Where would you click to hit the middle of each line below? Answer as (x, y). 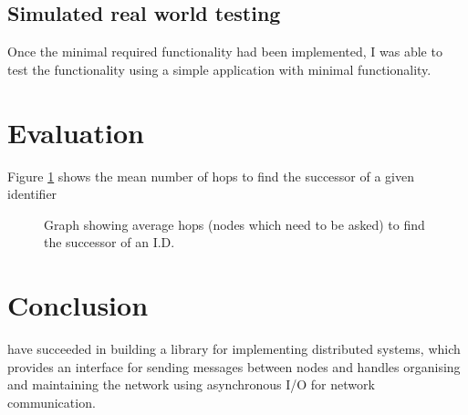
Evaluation (76, 132)
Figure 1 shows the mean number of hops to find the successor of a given (211, 176)
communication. (52, 402)
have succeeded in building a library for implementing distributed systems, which (234, 349)
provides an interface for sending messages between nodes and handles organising (234, 366)
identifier (32, 194)
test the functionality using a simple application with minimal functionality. (219, 69)
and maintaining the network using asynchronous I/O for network (191, 384)
